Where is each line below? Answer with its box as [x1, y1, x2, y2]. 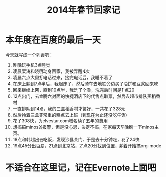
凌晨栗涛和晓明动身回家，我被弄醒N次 [12, 68, 90, 74]
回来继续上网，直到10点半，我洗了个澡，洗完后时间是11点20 [12, 87, 135, 93]
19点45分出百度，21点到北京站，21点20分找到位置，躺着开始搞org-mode [12, 142, 162, 149]
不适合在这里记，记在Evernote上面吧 [5, 162, 156, 174]
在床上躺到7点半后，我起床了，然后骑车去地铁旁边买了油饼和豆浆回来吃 [12, 80, 159, 87]
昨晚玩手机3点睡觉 [12, 62, 51, 68]
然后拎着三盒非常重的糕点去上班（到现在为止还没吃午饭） [12, 112, 130, 118]
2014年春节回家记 [47, 4, 120, 16]
